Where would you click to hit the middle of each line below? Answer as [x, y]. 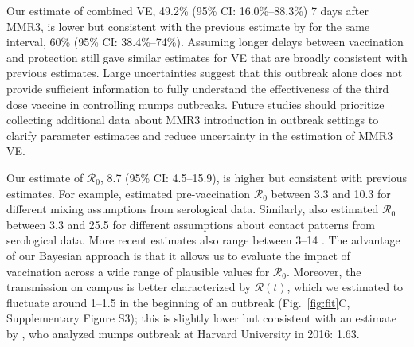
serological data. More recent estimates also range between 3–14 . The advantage [203, 240]
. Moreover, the [324, 271]
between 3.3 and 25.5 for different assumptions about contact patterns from [191, 224]
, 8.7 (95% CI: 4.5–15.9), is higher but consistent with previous [253, 177]
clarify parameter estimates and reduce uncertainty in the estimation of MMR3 [200, 135]
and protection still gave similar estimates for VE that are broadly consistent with [207, 57]
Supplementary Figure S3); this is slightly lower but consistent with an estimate [201, 318]
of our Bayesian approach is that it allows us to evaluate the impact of [178, 255]
